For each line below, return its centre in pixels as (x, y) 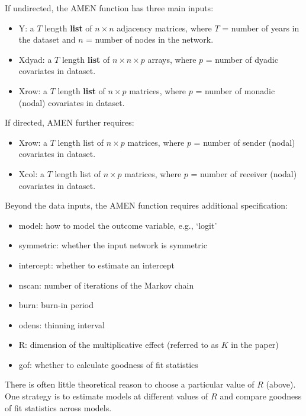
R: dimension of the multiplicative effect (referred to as (119, 345)
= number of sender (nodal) (244, 142)
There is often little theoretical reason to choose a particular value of (130, 384)
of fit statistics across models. (58, 407)
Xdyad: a (35, 59)
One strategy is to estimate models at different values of (107, 396)
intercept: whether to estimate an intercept (96, 265)
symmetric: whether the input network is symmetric (113, 245)
